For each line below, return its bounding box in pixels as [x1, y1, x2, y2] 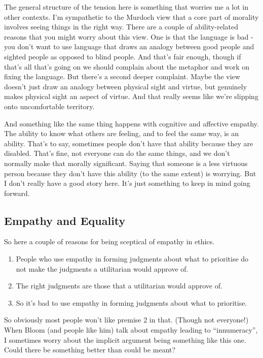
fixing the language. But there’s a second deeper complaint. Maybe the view [4, 71, 240, 82]
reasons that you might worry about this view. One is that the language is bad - [4, 31, 253, 42]
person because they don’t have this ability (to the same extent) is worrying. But [4, 168, 256, 178]
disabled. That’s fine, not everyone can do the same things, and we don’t [4, 148, 230, 158]
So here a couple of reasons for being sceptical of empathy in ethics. [4, 236, 214, 247]
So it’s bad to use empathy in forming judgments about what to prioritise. [16, 297, 247, 308]
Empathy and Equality [4, 212, 126, 228]
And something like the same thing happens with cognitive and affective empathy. [4, 118, 259, 128]
